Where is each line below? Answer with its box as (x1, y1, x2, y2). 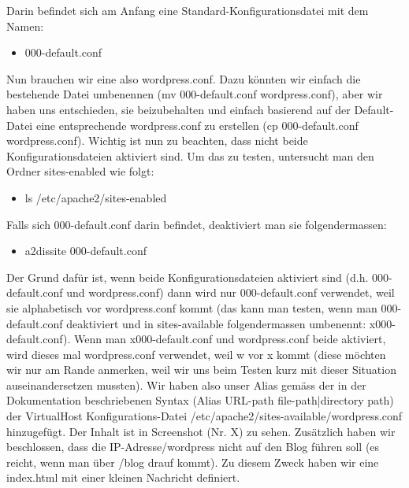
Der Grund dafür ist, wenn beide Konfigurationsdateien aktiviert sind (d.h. (6, 268, 369, 285)
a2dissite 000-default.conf (24, 242, 147, 259)
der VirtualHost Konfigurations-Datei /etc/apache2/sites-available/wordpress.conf (6, 408, 403, 424)
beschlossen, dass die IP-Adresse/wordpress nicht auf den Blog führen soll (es (6, 438, 380, 455)
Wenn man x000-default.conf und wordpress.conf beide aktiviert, (73, 331, 386, 347)
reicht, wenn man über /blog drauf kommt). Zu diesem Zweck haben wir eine (6, 453, 379, 470)
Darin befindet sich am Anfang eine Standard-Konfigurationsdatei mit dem (6, 2, 369, 18)
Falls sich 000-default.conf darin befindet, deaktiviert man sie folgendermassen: (6, 216, 387, 232)
